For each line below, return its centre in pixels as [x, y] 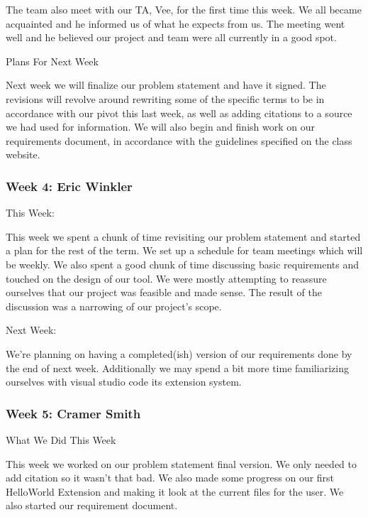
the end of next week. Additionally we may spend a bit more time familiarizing [177, 368]
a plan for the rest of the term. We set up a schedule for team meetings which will [184, 250]
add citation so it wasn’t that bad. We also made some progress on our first [170, 478]
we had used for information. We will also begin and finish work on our [160, 127]
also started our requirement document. [92, 505]
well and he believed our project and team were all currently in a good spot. [171, 37]
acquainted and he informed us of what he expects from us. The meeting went [175, 23]
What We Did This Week [61, 439]
